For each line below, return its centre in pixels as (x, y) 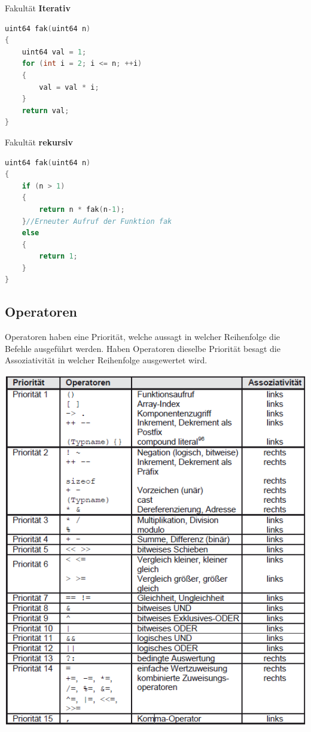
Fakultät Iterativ (38, 8)
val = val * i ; (69, 87)
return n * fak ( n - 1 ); (82, 209)
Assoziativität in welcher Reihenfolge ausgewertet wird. (106, 360)
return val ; (45, 110)
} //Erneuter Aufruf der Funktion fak (97, 221)
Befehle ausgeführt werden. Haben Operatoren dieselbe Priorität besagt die (143, 348)
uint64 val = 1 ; (54, 52)
